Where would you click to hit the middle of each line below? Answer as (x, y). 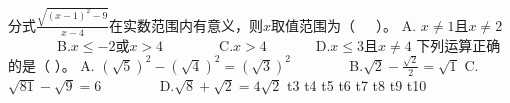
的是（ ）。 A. (51, 64)
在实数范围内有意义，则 (186, 24)
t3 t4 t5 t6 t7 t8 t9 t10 (357, 84)
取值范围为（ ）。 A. (344, 24)
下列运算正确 (458, 44)
